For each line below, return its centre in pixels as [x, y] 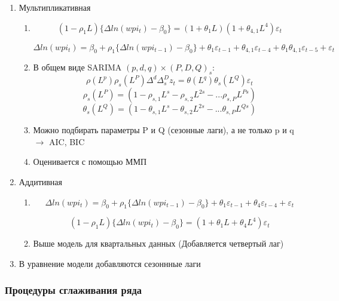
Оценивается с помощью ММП [90, 162]
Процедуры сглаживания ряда [73, 290]
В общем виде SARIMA [77, 67]
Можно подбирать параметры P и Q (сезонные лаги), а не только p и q [164, 130]
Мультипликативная [55, 7]
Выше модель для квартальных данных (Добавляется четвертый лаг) [158, 243]
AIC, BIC [67, 141]
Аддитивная [41, 181]
